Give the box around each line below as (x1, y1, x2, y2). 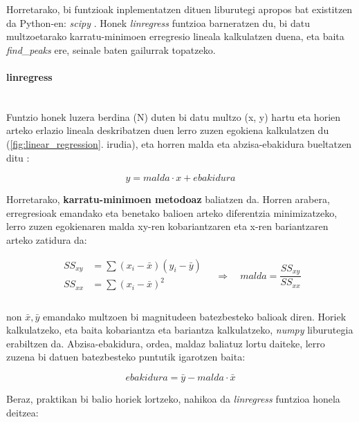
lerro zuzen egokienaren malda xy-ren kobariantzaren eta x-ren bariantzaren (6, 219, 329, 233)
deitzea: (6, 405, 39, 419)
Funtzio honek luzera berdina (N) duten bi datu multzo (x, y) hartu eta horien (6, 109, 341, 124)
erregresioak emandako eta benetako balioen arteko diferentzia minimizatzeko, (6, 205, 338, 220)
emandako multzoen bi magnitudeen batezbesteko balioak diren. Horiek (43, 309, 347, 323)
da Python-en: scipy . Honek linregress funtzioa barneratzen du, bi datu (6, 15, 310, 30)
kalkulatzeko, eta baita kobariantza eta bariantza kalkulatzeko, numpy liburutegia (6, 323, 353, 337)
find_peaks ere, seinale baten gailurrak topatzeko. (6, 42, 216, 57)
